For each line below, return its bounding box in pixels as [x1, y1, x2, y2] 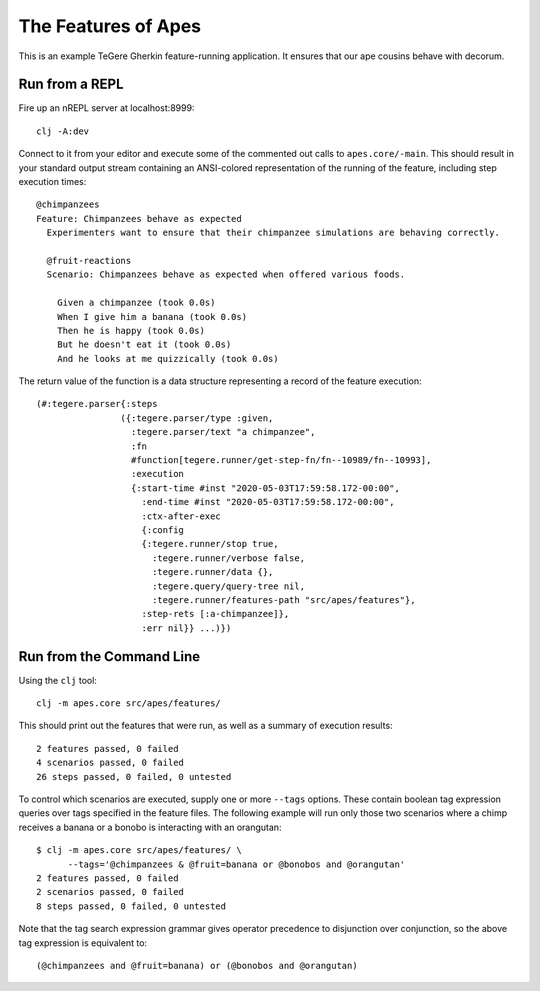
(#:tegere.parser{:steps [36, 398, 158, 410]
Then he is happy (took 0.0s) [56, 325, 205, 336]
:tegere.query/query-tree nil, [151, 580, 305, 592]
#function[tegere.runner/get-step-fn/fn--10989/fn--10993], [130, 455, 432, 466]
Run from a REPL [18, 76, 124, 93]
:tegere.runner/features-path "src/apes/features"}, [151, 594, 416, 605]
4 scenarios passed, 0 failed [36, 757, 185, 769]
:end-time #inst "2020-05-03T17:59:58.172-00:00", [141, 496, 395, 508]
